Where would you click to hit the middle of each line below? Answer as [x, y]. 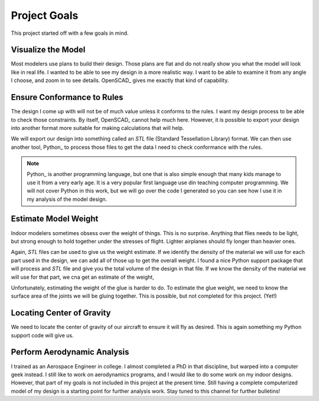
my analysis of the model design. [67, 199]
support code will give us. [42, 335]
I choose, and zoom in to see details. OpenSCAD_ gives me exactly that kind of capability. [120, 80]
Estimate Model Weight [55, 219]
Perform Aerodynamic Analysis [70, 352]
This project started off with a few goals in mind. [70, 33]
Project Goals [45, 15]
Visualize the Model [48, 50]
